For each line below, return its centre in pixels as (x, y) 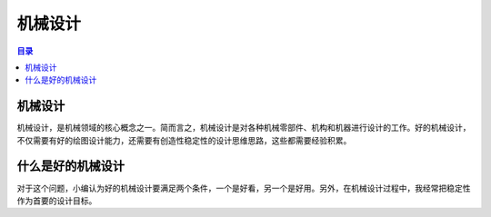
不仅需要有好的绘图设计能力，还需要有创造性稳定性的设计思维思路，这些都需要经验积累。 (184, 140)
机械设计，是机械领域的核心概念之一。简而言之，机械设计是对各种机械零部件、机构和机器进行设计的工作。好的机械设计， (244, 128)
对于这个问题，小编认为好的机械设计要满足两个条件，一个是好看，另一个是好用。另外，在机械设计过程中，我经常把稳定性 (244, 188)
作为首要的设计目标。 (57, 201)
